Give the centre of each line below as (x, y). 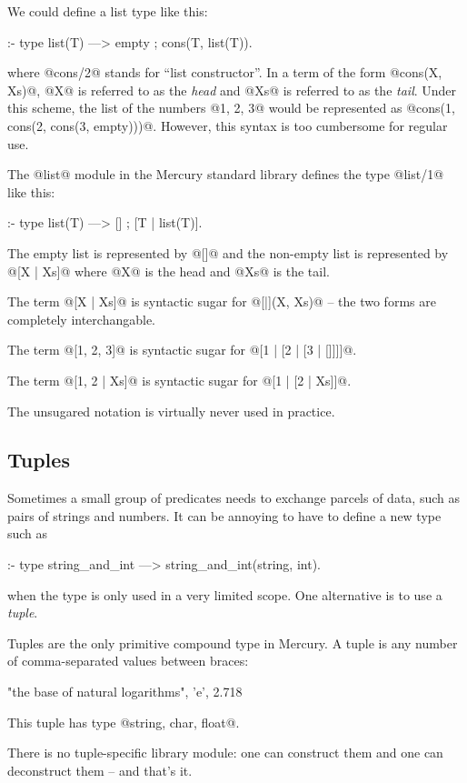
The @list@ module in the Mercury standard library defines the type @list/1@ (226, 174)
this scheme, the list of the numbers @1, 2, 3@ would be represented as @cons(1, (231, 108)
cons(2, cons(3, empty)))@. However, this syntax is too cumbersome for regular (228, 125)
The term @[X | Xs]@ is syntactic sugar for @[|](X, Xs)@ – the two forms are (222, 301)
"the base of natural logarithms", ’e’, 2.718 (125, 692)
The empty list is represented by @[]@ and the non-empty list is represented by (228, 252)
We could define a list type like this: (108, 11)
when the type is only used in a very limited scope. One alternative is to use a (225, 594)
